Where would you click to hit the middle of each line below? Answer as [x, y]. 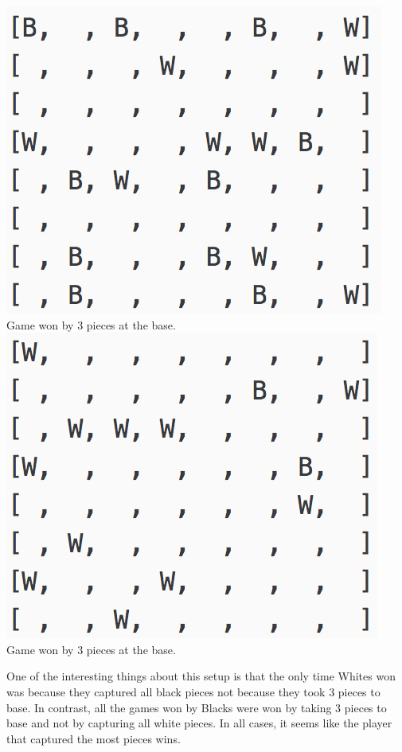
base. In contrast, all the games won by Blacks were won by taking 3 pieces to [197, 707]
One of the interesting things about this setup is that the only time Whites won [201, 676]
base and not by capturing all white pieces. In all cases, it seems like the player [199, 723]
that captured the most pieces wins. [94, 738]
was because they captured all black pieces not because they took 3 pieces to [193, 691]
